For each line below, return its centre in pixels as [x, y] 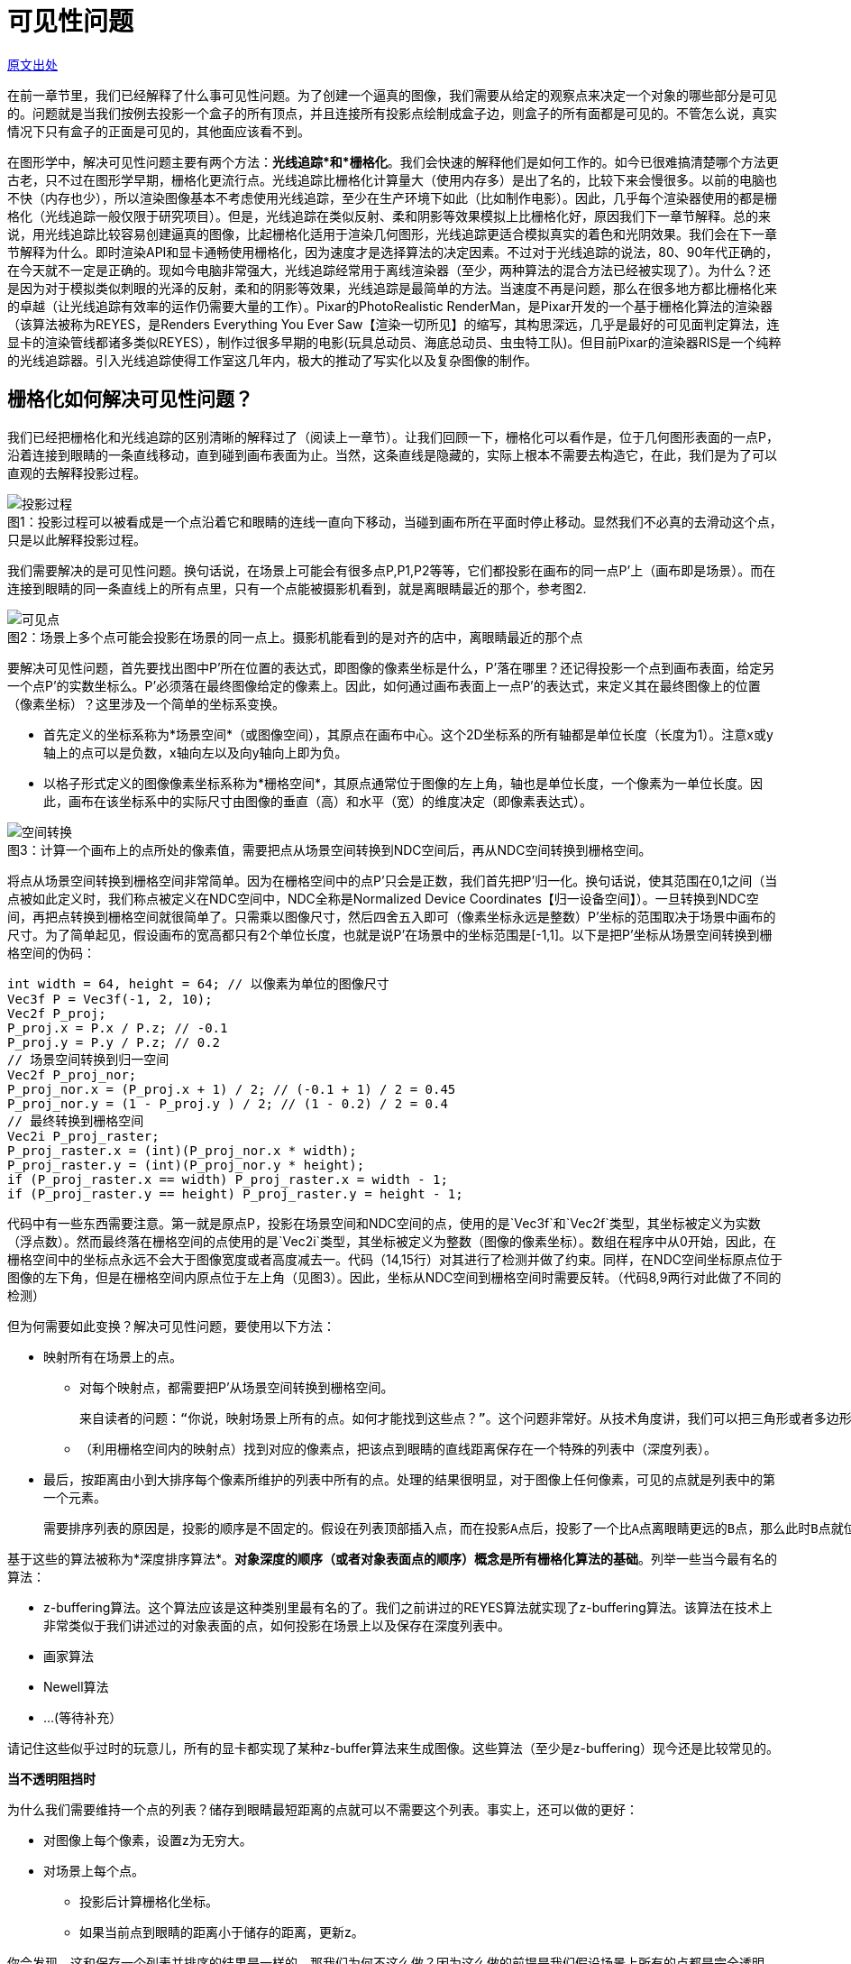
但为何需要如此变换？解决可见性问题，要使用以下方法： [171, 1326]
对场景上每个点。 [94, 1870]
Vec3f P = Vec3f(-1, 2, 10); [110, 999]
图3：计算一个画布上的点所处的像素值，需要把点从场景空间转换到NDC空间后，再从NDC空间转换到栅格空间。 [329, 849]
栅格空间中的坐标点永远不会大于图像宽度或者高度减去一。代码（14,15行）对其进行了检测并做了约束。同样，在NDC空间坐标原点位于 [395, 1259]
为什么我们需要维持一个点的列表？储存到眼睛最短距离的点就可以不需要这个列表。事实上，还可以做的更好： [323, 1809]
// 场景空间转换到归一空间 [88, 1059]
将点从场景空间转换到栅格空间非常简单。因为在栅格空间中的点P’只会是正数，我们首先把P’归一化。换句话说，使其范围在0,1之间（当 [393, 880]
